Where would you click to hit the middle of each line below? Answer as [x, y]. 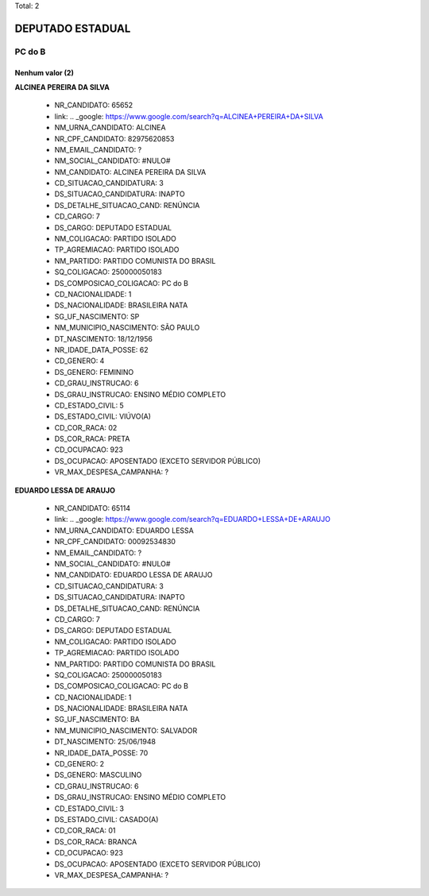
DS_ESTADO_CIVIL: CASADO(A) [106, 819]
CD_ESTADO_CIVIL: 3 [89, 808]
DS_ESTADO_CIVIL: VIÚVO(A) [102, 416]
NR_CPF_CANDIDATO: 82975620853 [114, 138]
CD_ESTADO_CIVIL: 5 [89, 405]
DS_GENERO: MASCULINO [98, 775]
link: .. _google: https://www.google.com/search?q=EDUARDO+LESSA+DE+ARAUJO [193, 519]
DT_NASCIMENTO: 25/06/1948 [105, 742]
